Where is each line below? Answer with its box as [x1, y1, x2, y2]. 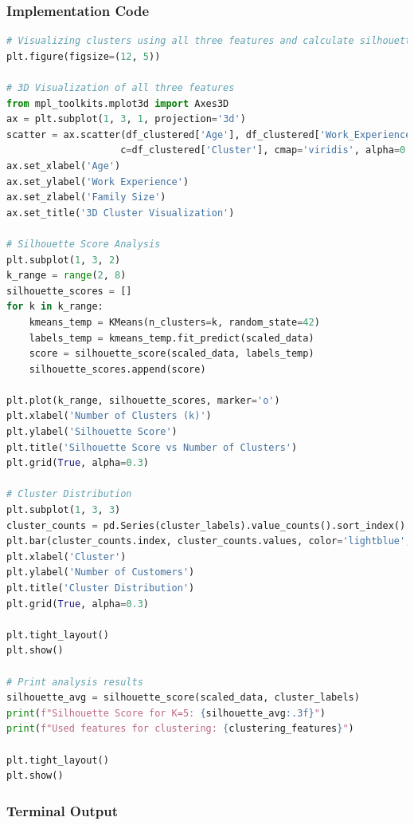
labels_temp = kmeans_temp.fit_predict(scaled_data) [29, 332, 314, 344]
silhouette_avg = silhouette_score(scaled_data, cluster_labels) [6, 692, 360, 704]
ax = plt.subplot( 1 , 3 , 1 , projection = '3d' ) [6, 113, 246, 125]
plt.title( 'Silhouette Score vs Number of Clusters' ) [6, 441, 298, 453]
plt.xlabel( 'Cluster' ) [6, 551, 127, 562]
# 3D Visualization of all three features [6, 82, 235, 93]
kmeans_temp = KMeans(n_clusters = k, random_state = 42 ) [29, 316, 320, 328]
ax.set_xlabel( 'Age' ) [6, 160, 121, 172]
